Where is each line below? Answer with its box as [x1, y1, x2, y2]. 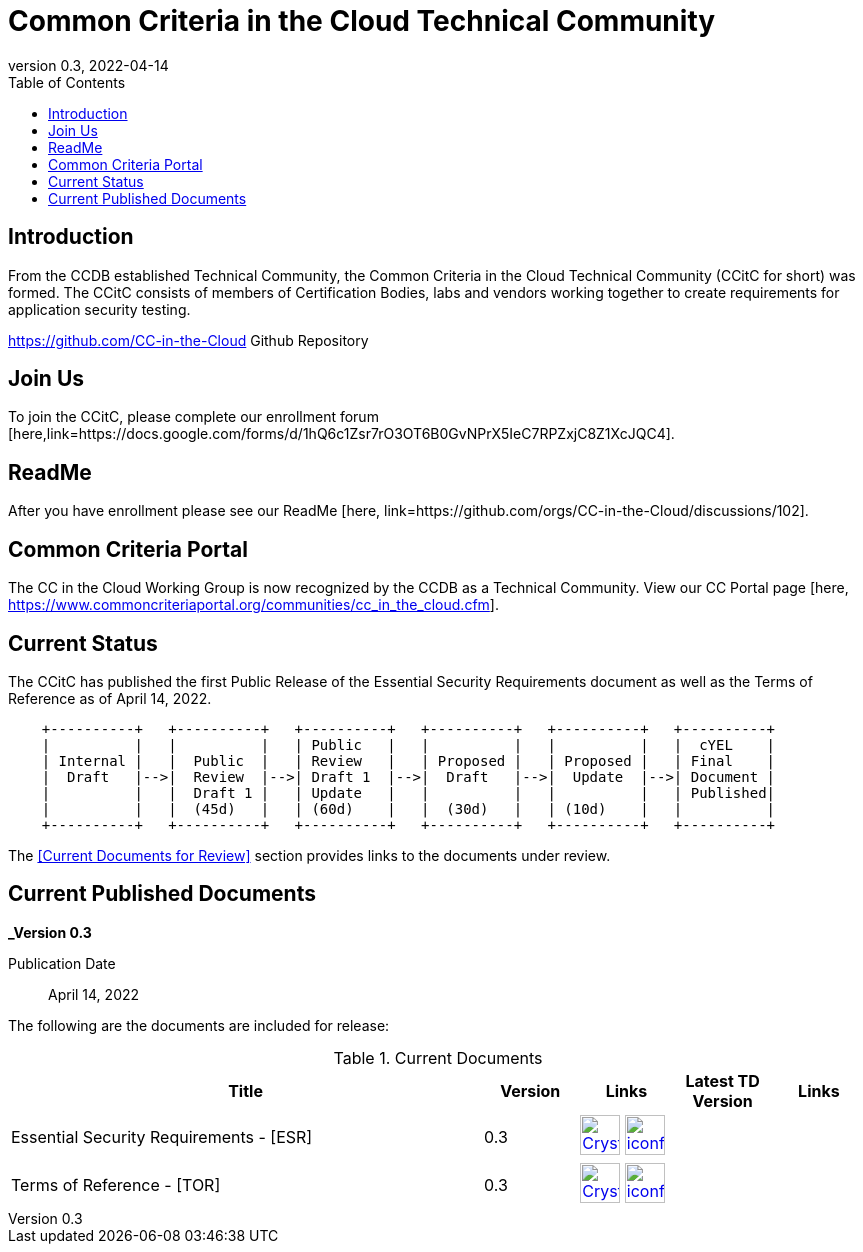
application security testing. [8, 300, 191, 318]
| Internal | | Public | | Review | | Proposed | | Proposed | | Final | [41, 752, 776, 769]
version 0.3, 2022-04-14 [8, 56, 169, 74]
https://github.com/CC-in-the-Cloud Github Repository [8, 331, 369, 349]
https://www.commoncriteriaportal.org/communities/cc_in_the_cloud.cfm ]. [8, 596, 499, 614]
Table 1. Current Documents [333, 1047, 543, 1068]
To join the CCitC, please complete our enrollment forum [8, 408, 379, 426]
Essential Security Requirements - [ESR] [11, 1126, 313, 1147]
